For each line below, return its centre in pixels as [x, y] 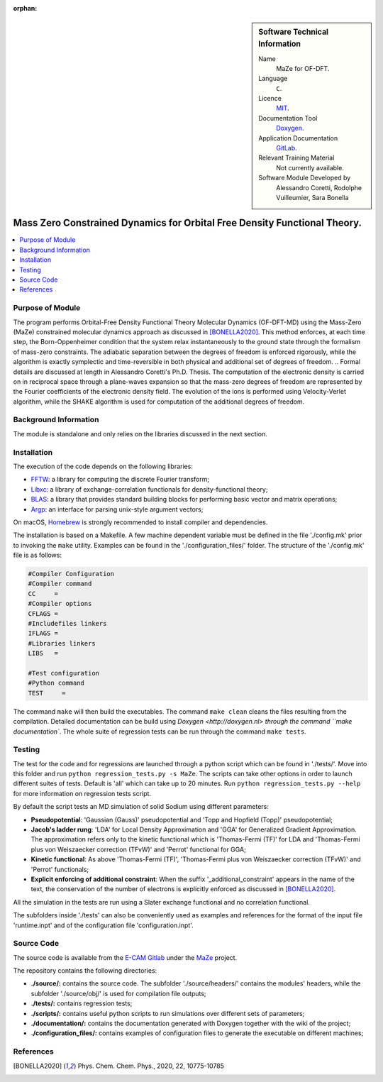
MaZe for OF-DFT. [303, 68]
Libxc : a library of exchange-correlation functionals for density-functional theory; [149, 489]
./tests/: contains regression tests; [82, 1003]
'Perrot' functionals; [60, 869]
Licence [270, 99]
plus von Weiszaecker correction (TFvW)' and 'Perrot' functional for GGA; [138, 849]
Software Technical [294, 32]
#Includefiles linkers [67, 624]
